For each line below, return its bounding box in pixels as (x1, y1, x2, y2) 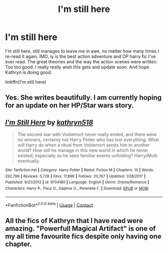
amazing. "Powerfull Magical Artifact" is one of (5, 224, 156, 233)
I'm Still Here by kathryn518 (5, 118, 93, 127)
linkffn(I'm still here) (5, 79, 46, 85)
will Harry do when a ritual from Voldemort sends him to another (17, 142, 150, 148)
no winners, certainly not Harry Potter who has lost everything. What (17, 137, 159, 143)
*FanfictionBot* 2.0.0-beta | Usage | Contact (5, 201, 93, 208)
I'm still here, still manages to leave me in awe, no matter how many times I (5, 48, 159, 54)
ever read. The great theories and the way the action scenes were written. (5, 58, 158, 64)
